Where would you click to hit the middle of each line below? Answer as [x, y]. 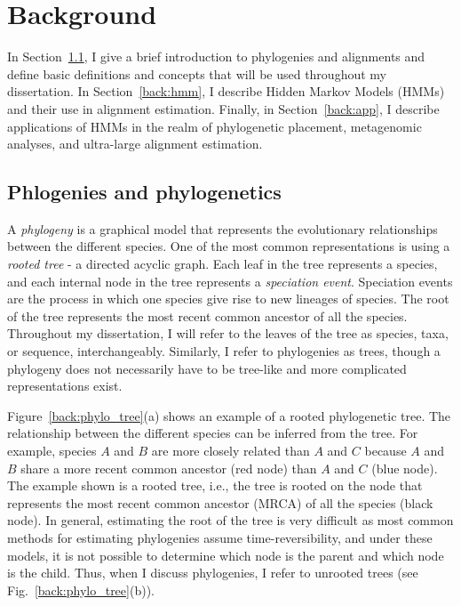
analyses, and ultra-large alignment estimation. [135, 144]
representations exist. [65, 386]
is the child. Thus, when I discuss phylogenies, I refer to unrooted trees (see [213, 573]
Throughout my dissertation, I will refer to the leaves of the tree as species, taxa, [228, 333]
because [385, 451]
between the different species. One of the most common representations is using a [229, 246]
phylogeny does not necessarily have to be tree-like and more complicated [207, 368]
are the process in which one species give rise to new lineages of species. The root [228, 299]
